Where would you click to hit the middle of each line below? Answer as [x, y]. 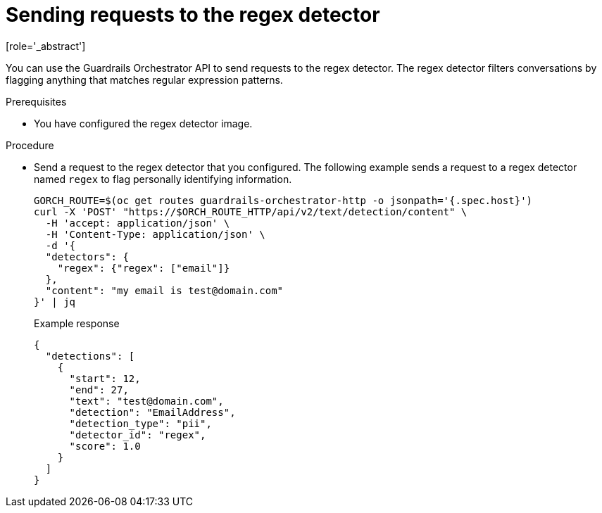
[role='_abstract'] [46, 46]
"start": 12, [105, 378]
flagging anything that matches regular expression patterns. [144, 80]
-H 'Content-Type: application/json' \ [155, 234]
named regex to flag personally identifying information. [163, 179]
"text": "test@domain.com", [146, 401]
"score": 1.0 [105, 446]
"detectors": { [87, 256]
